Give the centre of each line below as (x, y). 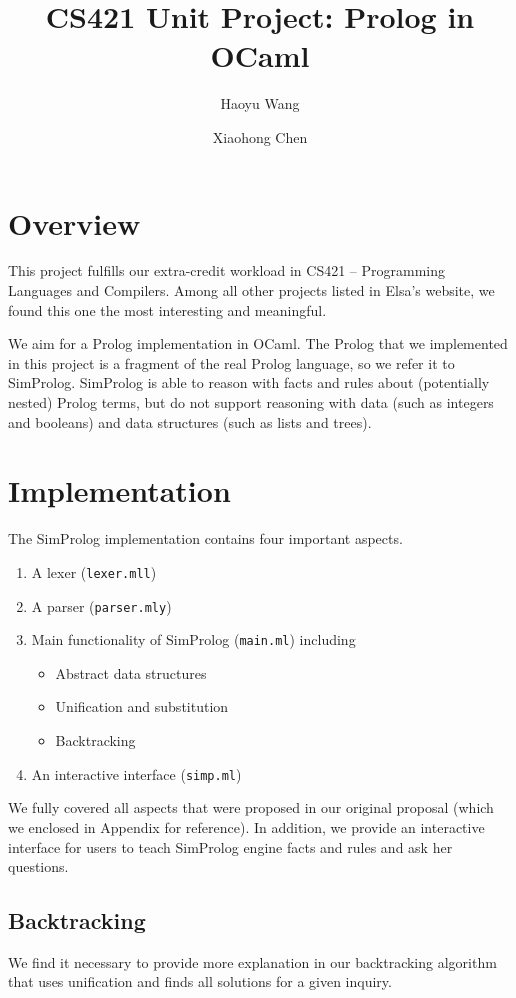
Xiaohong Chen (260, 136)
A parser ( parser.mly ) (101, 605)
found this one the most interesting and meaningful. (167, 309)
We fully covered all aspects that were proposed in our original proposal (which (251, 807)
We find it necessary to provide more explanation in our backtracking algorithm (252, 961)
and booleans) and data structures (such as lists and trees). (190, 421)
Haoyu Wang (260, 103)
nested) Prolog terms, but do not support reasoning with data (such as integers (251, 402)
